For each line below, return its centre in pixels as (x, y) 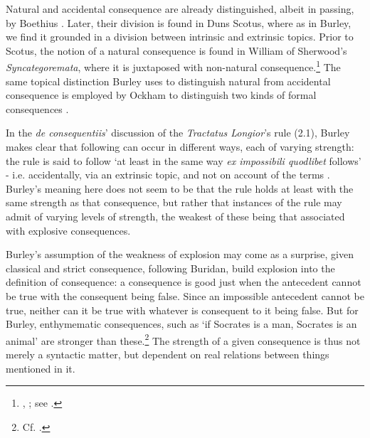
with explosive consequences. (68, 230)
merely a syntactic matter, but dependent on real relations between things (168, 354)
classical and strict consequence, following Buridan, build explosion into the (170, 268)
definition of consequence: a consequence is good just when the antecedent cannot (184, 282)
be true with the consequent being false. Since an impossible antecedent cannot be (185, 295)
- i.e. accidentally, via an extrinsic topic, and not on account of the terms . (168, 175)
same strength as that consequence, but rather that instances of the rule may (174, 202)
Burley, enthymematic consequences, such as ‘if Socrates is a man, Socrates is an (181, 324)
